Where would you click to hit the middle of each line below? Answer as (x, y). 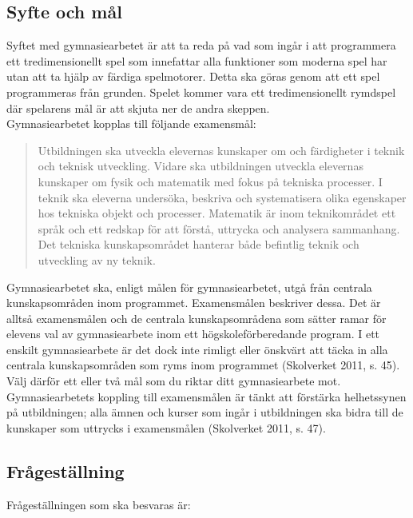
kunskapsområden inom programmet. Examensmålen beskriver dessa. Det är (194, 303)
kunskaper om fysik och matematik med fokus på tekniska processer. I (210, 181)
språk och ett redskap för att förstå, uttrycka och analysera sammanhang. (219, 228)
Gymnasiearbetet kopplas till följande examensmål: (131, 124)
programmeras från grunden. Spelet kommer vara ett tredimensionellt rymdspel (201, 92)
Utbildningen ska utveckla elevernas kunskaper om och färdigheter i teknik (221, 150)
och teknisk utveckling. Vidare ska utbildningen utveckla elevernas (201, 166)
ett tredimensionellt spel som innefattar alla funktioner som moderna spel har (197, 60)
